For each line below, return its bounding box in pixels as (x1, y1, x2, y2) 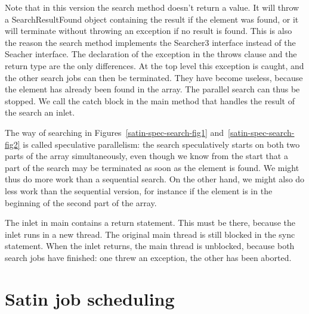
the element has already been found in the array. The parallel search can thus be (5, 83, 300, 95)
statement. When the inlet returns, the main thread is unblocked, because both (5, 240, 295, 252)
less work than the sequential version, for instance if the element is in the (5, 184, 273, 197)
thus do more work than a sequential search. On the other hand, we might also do (5, 173, 305, 185)
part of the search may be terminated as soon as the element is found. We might (5, 161, 299, 173)
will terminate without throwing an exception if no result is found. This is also (5, 24, 292, 37)
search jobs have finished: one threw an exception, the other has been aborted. (5, 251, 292, 263)
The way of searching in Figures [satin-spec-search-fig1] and (5, 126, 224, 138)
